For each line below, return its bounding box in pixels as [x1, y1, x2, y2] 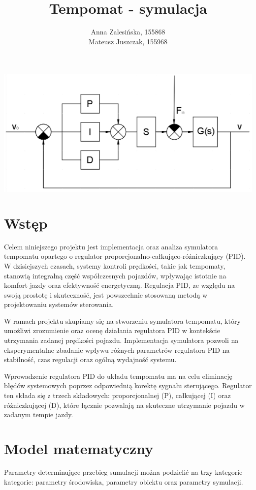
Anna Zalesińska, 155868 [91, 27, 165, 37]
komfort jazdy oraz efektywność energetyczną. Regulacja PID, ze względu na [4, 280, 235, 290]
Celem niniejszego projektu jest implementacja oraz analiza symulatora [4, 241, 218, 251]
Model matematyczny [4, 438, 154, 458]
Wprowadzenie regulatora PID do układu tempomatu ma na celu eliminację [4, 370, 232, 381]
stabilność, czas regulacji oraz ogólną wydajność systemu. [4, 354, 177, 365]
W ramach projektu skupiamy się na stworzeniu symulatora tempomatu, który [4, 315, 241, 326]
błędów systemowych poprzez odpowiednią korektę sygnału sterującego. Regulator [4, 380, 252, 391]
